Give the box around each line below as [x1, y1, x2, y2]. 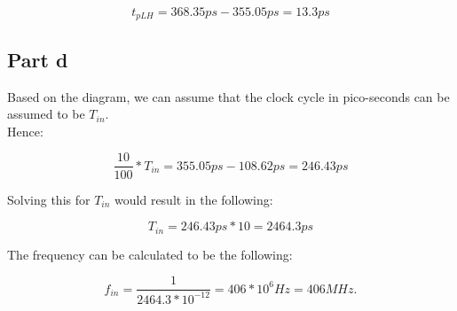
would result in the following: [114, 190, 273, 208]
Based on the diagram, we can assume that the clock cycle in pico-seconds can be [7, 87, 450, 105]
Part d [7, 45, 68, 73]
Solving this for [7, 190, 91, 208]
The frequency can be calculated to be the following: [7, 245, 293, 263]
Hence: [7, 121, 43, 140]
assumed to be [7, 105, 85, 123]
